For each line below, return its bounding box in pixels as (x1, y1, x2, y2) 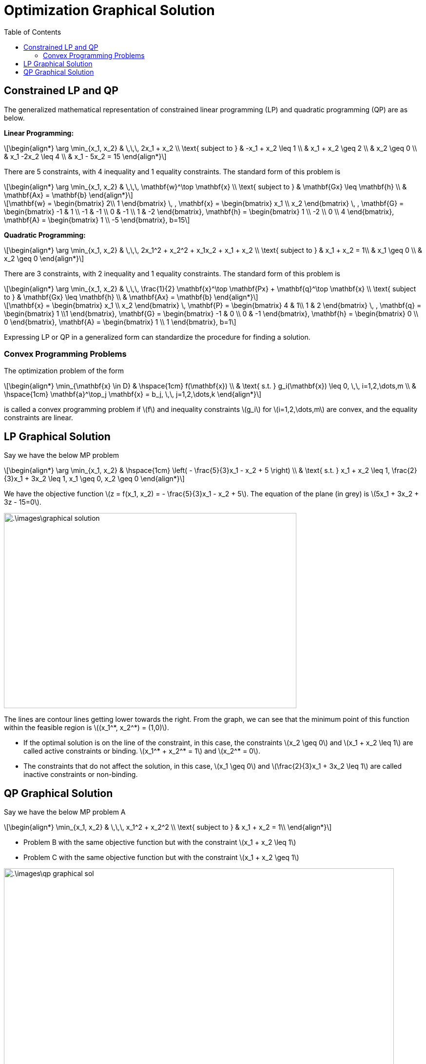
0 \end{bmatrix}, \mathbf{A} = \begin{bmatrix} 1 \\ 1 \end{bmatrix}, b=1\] (4, 317, 236, 326)
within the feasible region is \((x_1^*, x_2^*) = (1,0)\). (4, 723, 169, 732)
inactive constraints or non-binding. (23, 770, 138, 779)
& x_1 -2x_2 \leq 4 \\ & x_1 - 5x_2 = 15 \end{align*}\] (4, 152, 167, 161)
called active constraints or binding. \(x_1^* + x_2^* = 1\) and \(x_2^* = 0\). (23, 747, 260, 756)
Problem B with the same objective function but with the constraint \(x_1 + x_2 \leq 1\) (23, 838, 296, 847)
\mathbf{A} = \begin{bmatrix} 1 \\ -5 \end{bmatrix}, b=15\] (4, 215, 190, 224)
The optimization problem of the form (4, 367, 124, 375)
